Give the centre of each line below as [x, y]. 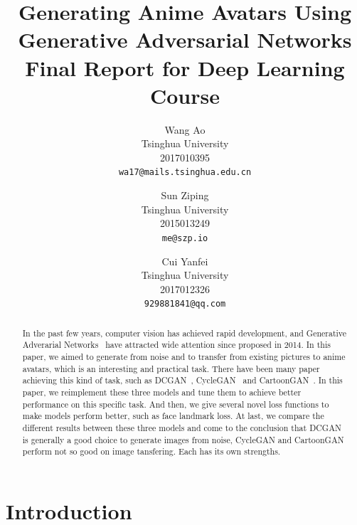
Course [185, 95]
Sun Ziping [185, 195]
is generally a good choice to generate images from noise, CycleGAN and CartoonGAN [183, 439]
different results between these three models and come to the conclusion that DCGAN [182, 428]
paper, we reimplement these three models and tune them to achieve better [162, 392]
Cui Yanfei [185, 261]
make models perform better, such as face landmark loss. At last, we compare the [173, 416]
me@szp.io [185, 238]
